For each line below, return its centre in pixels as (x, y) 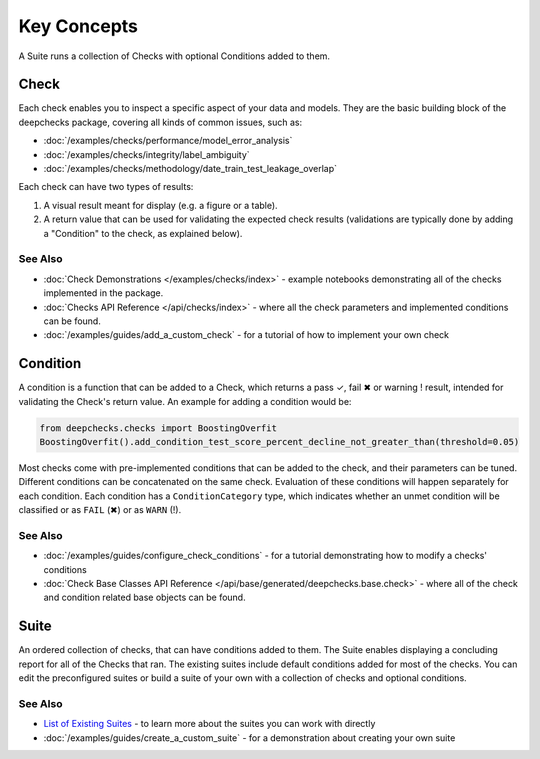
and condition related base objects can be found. (144, 597)
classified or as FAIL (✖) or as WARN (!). (100, 510)
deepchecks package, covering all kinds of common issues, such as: (160, 122)
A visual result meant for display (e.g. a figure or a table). (161, 205)
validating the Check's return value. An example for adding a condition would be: (185, 401)
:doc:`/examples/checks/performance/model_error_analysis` (168, 141)
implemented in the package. (103, 293)
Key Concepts (78, 26)
